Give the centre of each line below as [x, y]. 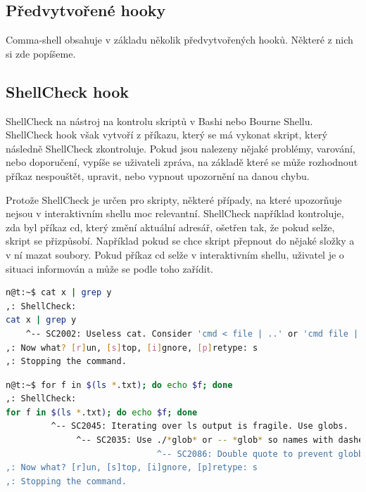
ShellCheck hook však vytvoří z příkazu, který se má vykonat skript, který [167, 135]
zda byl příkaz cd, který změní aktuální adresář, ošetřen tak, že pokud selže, [170, 227]
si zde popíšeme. [41, 53]
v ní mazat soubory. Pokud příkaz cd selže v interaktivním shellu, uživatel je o [175, 254]
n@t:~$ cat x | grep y [59, 293]
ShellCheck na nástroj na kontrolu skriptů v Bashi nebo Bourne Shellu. [159, 121]
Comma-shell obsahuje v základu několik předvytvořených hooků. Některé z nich [179, 40]
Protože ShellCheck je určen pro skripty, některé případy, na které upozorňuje [174, 199]
